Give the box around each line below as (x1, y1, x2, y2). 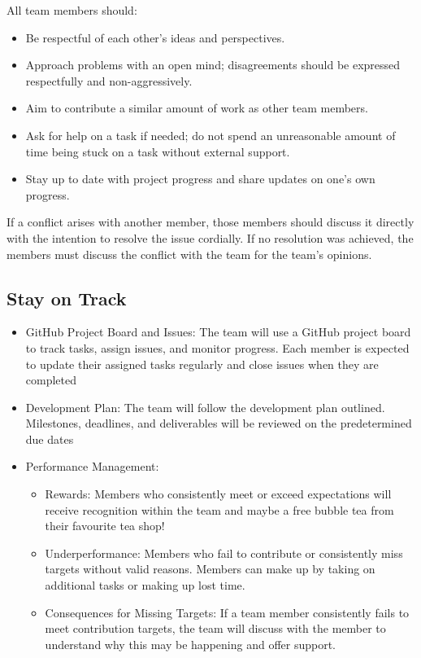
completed (25, 371, 77, 388)
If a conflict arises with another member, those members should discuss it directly (7, 213, 414, 230)
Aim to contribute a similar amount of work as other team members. (25, 99, 368, 116)
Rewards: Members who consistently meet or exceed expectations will (45, 485, 392, 502)
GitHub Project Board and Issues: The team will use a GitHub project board (25, 323, 411, 340)
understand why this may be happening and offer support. (45, 635, 336, 652)
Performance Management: (25, 458, 159, 475)
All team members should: (7, 2, 137, 18)
